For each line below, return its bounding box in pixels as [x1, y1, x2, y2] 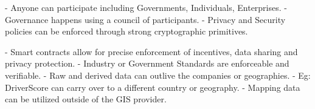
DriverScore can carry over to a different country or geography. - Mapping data [5, 81, 300, 93]
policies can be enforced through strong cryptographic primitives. [5, 25, 248, 38]
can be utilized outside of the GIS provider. [5, 93, 167, 105]
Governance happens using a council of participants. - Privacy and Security [5, 13, 286, 25]
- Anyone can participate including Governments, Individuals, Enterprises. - [5, 1, 287, 13]
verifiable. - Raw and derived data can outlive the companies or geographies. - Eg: [5, 68, 311, 81]
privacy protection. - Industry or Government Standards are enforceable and [5, 57, 289, 70]
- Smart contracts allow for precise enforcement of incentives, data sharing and [5, 45, 298, 58]
